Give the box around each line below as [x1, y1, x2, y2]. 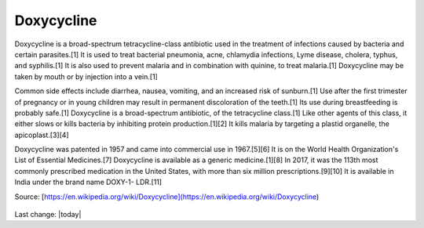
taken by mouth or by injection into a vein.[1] [14, 71, 159, 81]
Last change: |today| [14, 210, 82, 219]
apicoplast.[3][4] [14, 130, 70, 139]
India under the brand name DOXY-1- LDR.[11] [14, 177, 163, 187]
